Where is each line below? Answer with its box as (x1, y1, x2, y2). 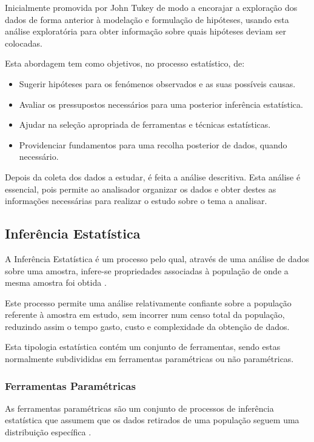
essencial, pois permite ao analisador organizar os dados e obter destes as (5, 182, 276, 195)
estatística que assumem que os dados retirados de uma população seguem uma (5, 414, 299, 426)
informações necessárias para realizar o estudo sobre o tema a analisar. (5, 194, 267, 207)
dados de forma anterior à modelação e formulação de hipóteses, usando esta (5, 13, 289, 25)
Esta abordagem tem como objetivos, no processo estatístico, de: (5, 57, 245, 70)
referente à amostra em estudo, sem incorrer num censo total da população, (5, 308, 285, 321)
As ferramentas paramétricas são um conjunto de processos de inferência (5, 401, 274, 414)
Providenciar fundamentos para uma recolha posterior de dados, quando (19, 138, 287, 151)
